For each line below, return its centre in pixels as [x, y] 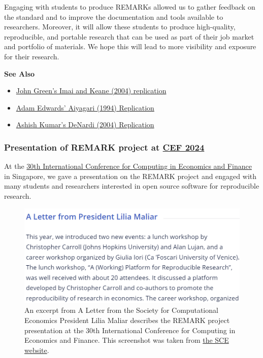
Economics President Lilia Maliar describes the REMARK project [127, 320]
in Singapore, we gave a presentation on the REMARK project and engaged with [130, 176]
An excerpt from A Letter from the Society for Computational [121, 310]
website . [37, 350]
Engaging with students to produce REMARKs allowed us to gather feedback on [130, 7]
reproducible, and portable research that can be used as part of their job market [129, 36]
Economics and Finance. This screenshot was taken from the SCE [127, 340]
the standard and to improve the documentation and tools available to [114, 16]
